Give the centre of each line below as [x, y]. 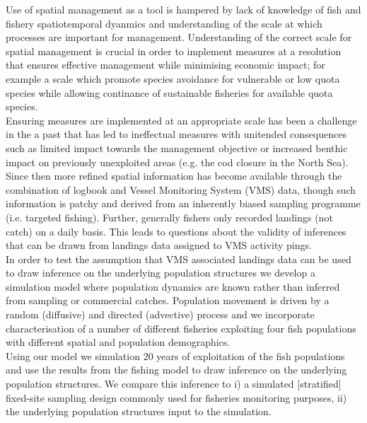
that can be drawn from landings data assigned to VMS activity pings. [159, 245]
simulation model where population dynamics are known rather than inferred [173, 286]
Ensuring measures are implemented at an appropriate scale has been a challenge [181, 120]
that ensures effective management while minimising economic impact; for [165, 65]
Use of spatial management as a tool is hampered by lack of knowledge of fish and [183, 9]
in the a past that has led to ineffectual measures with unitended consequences [176, 134]
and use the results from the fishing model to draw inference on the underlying [176, 370]
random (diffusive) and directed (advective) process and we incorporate [160, 314]
